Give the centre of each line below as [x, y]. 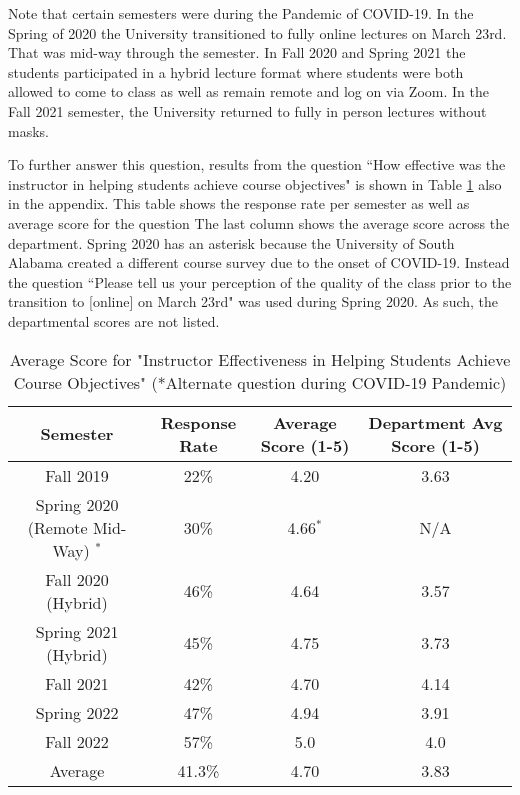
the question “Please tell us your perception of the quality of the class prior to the [260, 281]
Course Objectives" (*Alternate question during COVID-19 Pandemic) [260, 382]
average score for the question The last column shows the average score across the [259, 222]
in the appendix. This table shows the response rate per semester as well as [239, 203]
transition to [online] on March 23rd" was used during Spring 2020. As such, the [253, 301]
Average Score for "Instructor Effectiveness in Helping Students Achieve [260, 359]
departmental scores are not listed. [114, 320]
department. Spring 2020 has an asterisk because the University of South [231, 242]
